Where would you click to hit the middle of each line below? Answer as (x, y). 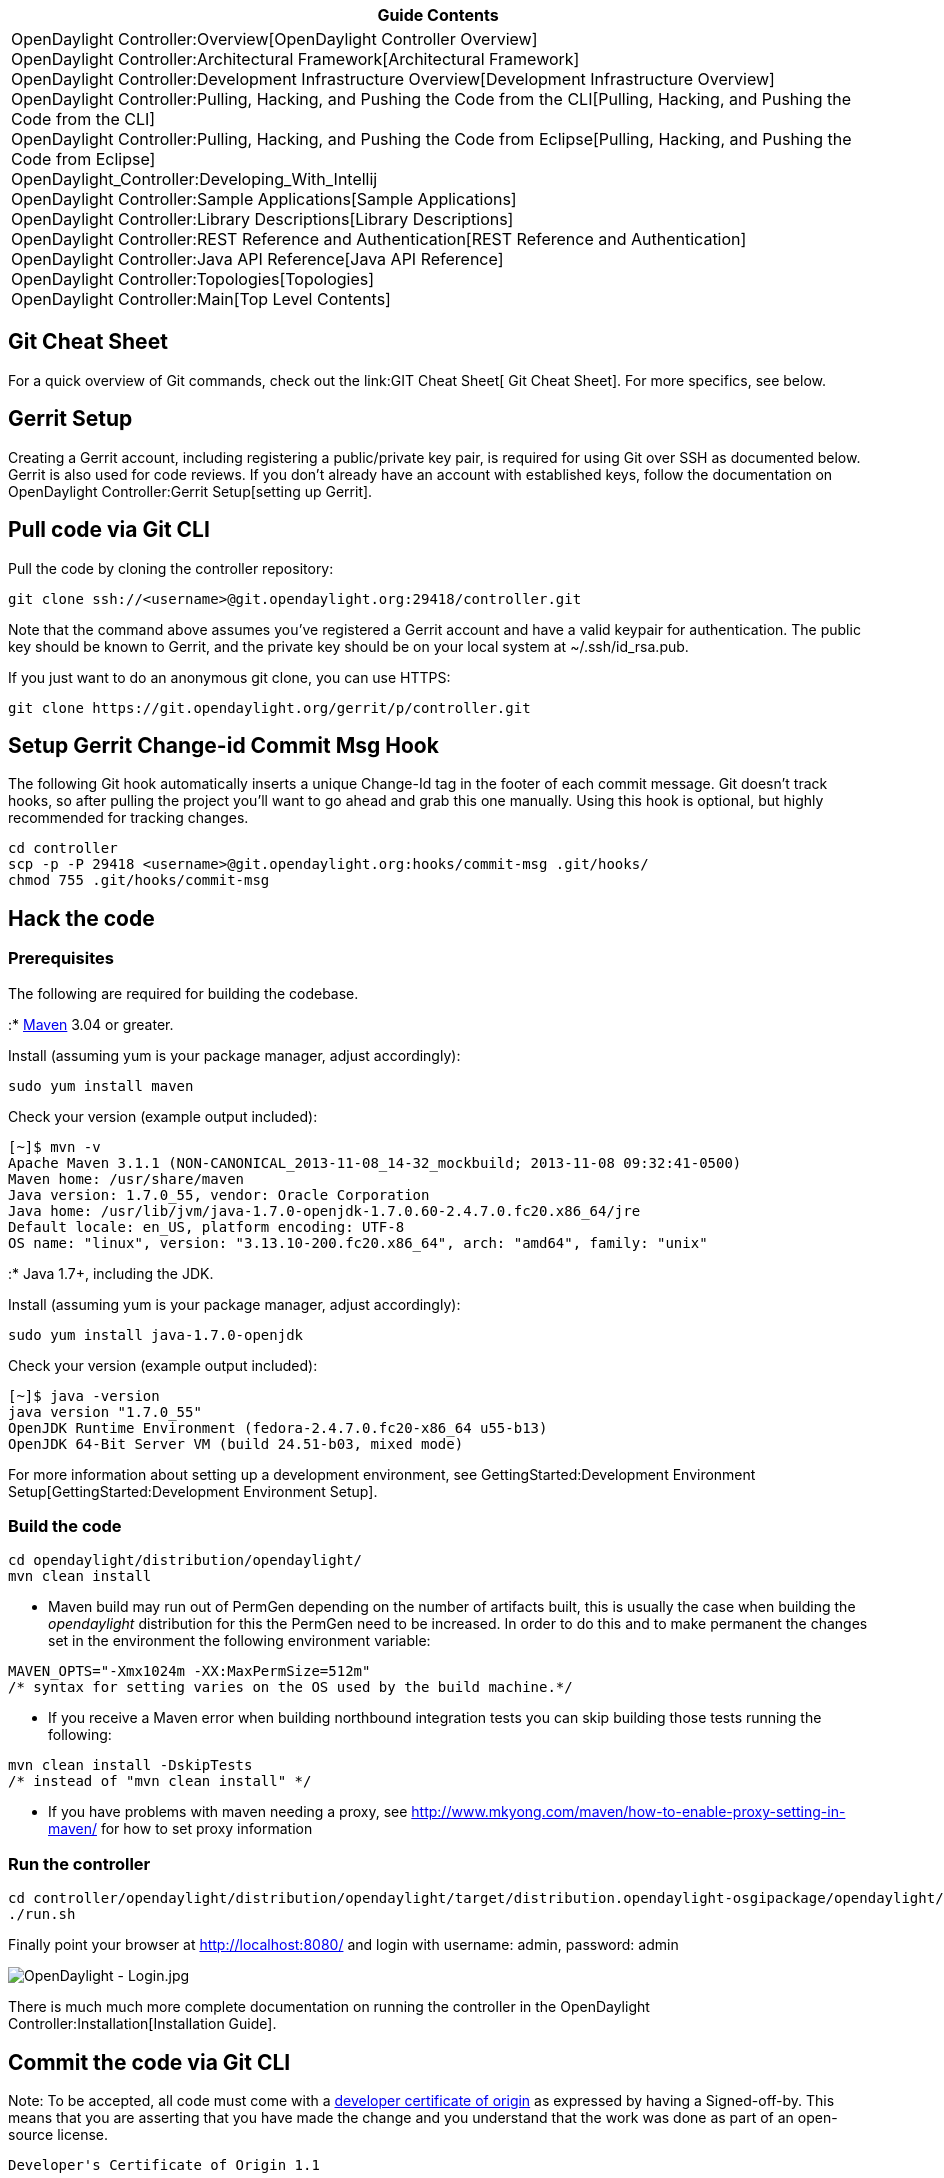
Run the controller (79, 1863)
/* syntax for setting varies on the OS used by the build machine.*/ (290, 1687)
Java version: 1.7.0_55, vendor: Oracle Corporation (219, 1194)
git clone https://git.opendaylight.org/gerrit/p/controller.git (269, 707)
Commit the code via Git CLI (149, 2062)
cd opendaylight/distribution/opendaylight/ (185, 1560)
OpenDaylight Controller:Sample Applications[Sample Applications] (264, 199)
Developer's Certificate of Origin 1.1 (164, 2164)
